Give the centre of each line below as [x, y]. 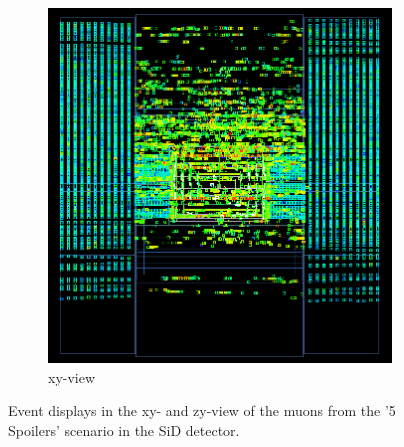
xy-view [72, 376]
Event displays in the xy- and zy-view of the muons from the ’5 [202, 410]
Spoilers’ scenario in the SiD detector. [124, 429]
